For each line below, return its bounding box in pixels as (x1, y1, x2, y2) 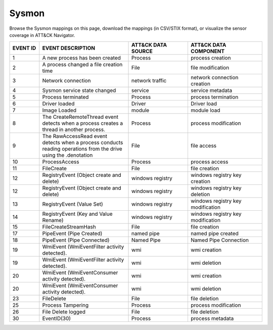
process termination (190, 93, 239, 101)
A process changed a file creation (42, 61, 123, 68)
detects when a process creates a (42, 120, 123, 127)
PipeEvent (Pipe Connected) (42, 237, 110, 244)
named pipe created (190, 230, 239, 237)
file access (190, 142, 217, 149)
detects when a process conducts (42, 139, 123, 146)
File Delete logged (42, 308, 86, 315)
